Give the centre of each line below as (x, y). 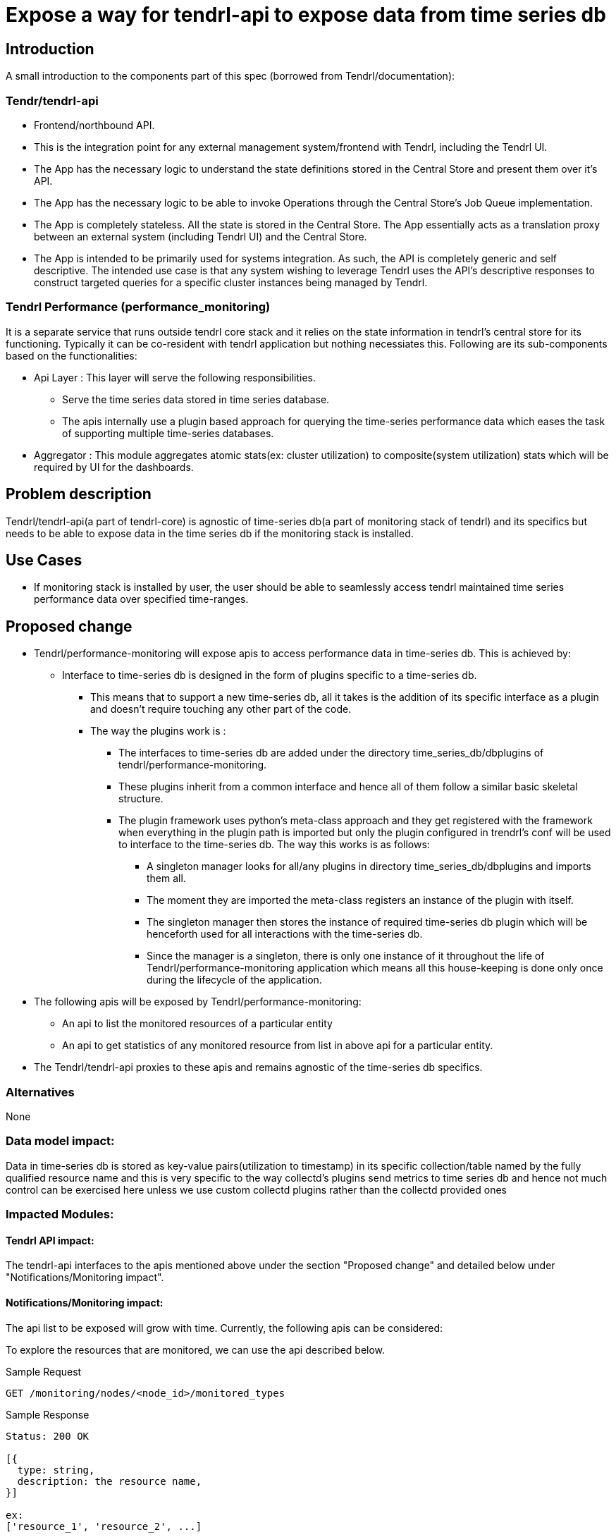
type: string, (56, 1470)
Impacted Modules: (60, 1214)
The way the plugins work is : (158, 731)
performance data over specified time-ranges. (141, 599)
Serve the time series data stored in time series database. (196, 399)
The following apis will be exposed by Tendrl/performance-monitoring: (198, 1002)
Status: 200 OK (48, 1436)
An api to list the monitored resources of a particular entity (197, 1024)
